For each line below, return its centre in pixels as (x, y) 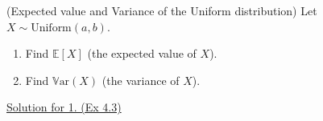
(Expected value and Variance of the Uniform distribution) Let (162, 10)
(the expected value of (142, 53)
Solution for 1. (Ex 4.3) (64, 107)
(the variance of (141, 80)
